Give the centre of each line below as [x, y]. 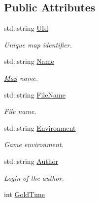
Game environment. [34, 144]
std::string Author [31, 161]
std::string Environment [40, 127]
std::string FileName [35, 94]
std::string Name [29, 61]
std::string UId [26, 28]
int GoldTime [24, 194]
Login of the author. [34, 177]
